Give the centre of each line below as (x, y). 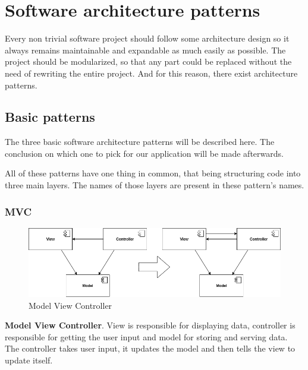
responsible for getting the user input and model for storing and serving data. (146, 336)
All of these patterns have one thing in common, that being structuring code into (153, 173)
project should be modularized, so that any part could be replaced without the (148, 61)
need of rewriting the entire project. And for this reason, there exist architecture (151, 73)
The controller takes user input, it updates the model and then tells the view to (150, 348)
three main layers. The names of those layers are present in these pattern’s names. (155, 185)
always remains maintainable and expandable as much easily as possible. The (145, 50)
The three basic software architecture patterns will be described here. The (140, 142)
